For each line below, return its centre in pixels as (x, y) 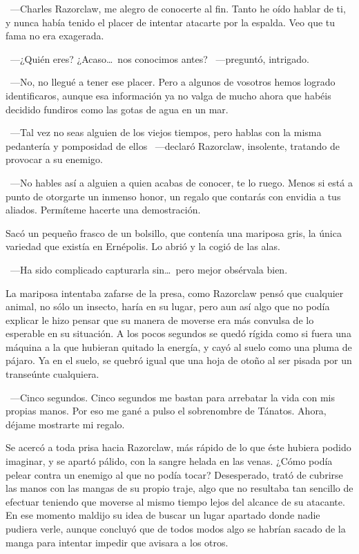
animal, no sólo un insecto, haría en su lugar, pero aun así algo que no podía (168, 306)
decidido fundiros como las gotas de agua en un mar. (117, 109)
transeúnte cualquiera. (52, 374)
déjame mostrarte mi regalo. (65, 424)
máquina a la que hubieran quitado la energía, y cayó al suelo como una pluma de (179, 346)
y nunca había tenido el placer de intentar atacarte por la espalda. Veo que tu (171, 22)
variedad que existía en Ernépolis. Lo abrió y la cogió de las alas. (143, 246)
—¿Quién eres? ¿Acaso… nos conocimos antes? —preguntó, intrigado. (159, 58)
